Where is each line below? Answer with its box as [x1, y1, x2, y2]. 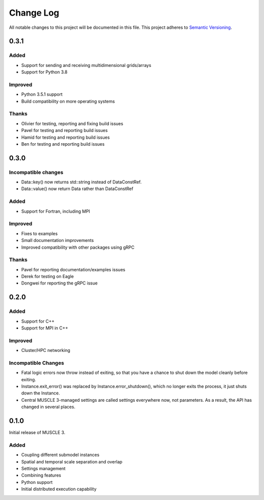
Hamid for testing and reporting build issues [21, 134, 110, 140]
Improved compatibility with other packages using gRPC [21, 244, 134, 250]
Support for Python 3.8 [21, 69, 68, 75]
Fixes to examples [21, 230, 58, 237]
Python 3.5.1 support [21, 91, 63, 97]
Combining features [21, 472, 61, 478]
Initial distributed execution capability [21, 486, 97, 492]
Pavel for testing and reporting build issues [21, 128, 108, 133]
